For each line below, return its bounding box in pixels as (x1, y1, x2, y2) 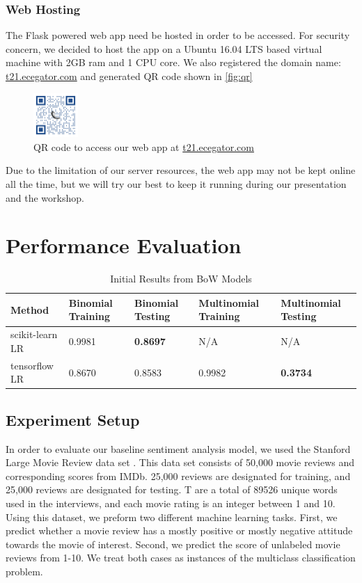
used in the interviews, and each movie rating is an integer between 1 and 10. (6, 496, 336, 511)
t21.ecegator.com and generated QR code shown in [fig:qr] (6, 69, 253, 83)
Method (10, 302, 49, 317)
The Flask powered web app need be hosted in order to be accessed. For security (6, 28, 350, 42)
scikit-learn (10, 327, 58, 342)
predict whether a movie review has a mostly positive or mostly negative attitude (6, 523, 353, 538)
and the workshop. (6, 190, 84, 205)
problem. (6, 564, 43, 578)
